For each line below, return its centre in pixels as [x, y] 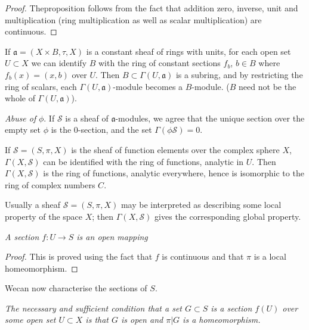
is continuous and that [203, 256]
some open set [30, 320]
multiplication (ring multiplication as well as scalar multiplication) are [133, 19]
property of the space [44, 216]
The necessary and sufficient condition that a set [93, 308]
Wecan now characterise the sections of [76, 288]
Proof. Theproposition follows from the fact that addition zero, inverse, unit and [152, 8]
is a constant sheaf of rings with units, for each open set [189, 51]
